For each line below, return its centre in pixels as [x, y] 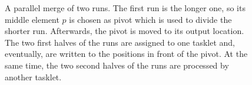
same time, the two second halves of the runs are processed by [117, 65]
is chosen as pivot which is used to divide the [150, 19]
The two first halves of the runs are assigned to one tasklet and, [120, 42]
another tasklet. [33, 76]
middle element [32, 19]
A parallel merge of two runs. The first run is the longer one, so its [125, 8]
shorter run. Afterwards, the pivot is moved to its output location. [125, 31]
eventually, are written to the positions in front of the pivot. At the [126, 54]
